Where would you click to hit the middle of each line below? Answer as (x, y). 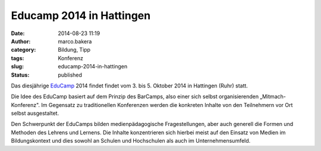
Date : (18, 33)
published (70, 75)
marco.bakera (75, 41)
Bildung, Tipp (74, 50)
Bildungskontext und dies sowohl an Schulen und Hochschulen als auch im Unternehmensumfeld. (131, 141)
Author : (21, 41)
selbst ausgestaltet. (35, 114)
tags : (18, 58)
